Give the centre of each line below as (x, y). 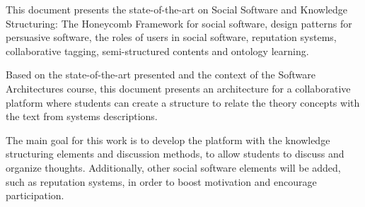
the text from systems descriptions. (82, 116)
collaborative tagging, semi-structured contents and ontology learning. (157, 51)
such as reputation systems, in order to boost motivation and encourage (161, 181)
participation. (35, 195)
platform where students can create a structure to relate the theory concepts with (183, 102)
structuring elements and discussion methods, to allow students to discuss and (175, 154)
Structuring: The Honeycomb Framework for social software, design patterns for (179, 23)
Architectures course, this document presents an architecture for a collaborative (178, 88)
